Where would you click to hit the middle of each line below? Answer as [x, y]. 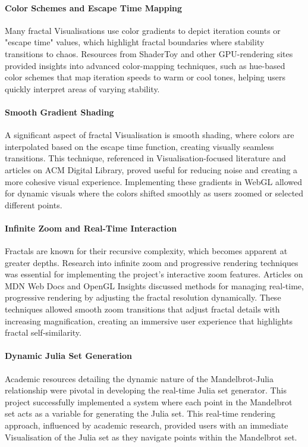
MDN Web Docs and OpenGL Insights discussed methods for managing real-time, [154, 285]
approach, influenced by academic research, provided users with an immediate [147, 425]
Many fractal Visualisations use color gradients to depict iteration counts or [143, 30]
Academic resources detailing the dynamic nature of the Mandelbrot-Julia [139, 378]
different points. [34, 204]
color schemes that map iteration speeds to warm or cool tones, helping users [145, 77]
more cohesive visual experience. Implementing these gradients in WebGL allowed [154, 181]
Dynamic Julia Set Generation [68, 356]
